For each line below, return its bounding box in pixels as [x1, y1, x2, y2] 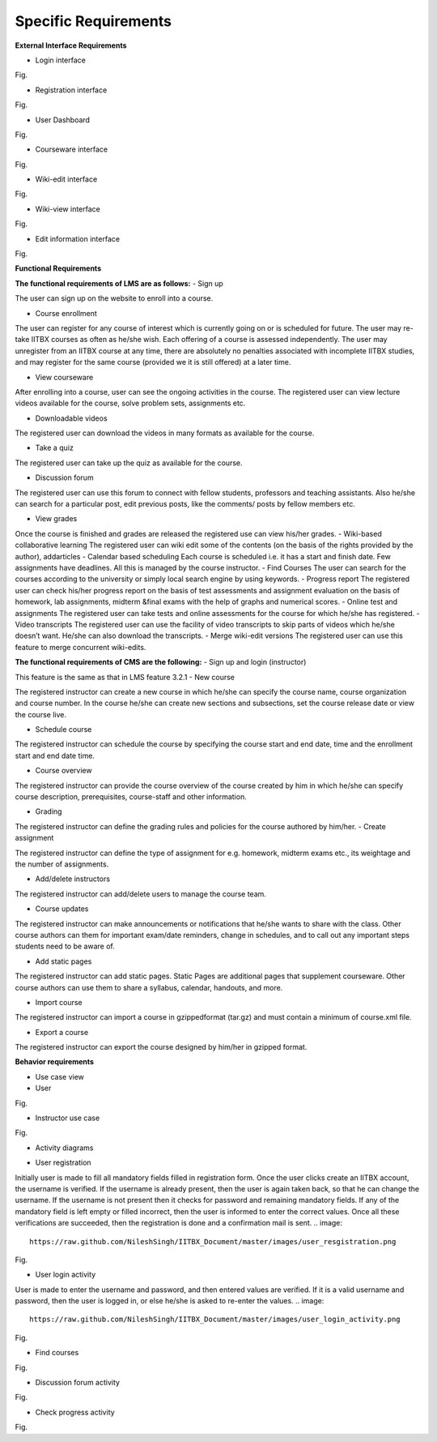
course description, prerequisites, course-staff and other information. [15, 792, 247, 802]
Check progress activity [35, 1407, 115, 1417]
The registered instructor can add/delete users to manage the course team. [15, 888, 267, 899]
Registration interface [35, 85, 108, 95]
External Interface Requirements [15, 41, 127, 50]
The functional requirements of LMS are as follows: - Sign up [15, 278, 224, 288]
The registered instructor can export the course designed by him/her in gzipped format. [15, 1042, 308, 1052]
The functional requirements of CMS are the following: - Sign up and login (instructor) [15, 657, 307, 667]
